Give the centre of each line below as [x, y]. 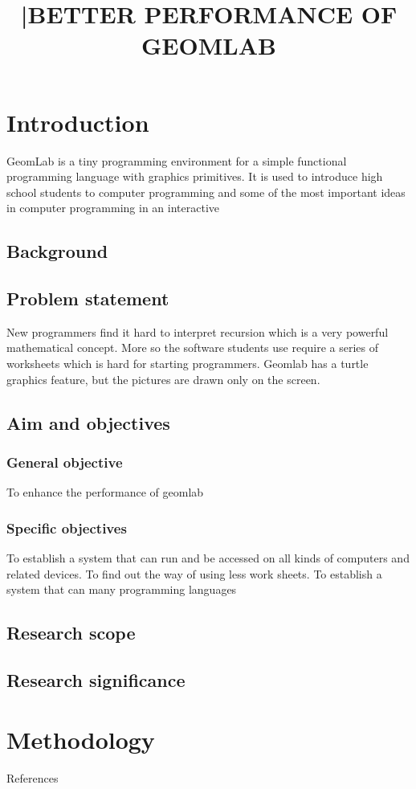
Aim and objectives [88, 422]
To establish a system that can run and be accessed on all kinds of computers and [208, 558]
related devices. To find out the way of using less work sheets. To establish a [194, 573]
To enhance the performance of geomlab [105, 492]
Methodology [81, 739]
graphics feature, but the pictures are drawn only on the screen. [163, 379]
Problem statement [88, 298]
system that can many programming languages [122, 589]
